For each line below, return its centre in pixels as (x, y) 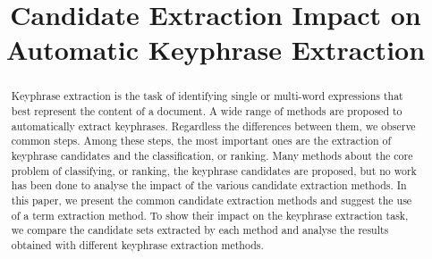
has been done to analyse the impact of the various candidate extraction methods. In (209, 185)
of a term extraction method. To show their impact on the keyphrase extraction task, (210, 215)
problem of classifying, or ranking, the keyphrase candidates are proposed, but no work (214, 170)
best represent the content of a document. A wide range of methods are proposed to (207, 111)
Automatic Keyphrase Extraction (216, 50)
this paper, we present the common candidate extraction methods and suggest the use (212, 200)
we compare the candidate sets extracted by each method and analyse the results (200, 230)
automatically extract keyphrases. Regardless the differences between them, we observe (213, 125)
